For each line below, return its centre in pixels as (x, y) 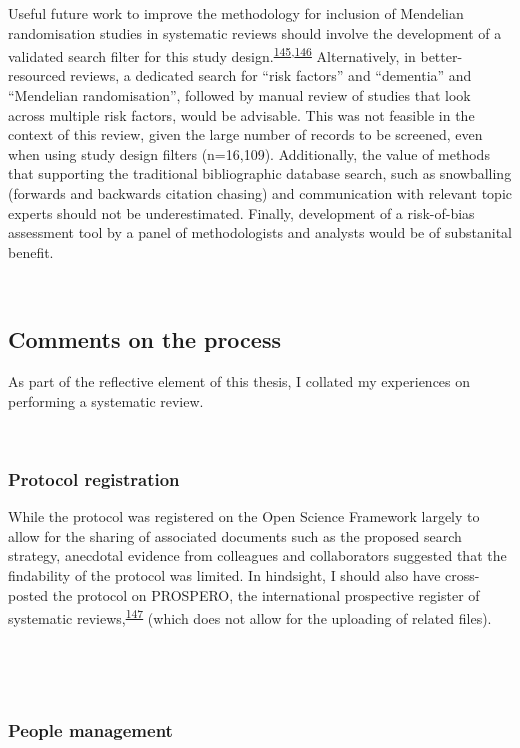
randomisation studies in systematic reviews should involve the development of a (255, 32)
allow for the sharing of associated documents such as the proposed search (235, 535)
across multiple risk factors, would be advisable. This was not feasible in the (241, 114)
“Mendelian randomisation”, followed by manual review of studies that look (239, 95)
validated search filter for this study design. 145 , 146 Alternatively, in (212, 54)
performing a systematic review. (106, 400)
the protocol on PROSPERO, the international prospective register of (266, 594)
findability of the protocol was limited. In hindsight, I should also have (224, 574)
